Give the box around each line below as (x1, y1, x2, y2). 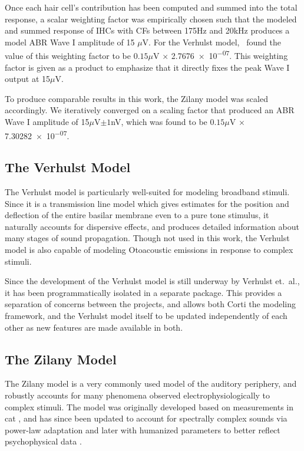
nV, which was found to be (111, 116, 207, 127)
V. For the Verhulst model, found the (142, 35, 281, 48)
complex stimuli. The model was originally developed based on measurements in (5, 400, 294, 413)
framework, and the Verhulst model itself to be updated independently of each (5, 309, 288, 321)
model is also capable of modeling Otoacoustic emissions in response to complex (5, 243, 293, 256)
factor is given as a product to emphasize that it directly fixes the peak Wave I (5, 61, 290, 73)
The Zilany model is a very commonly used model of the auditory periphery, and (5, 377, 297, 390)
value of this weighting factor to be (5, 50, 131, 62)
